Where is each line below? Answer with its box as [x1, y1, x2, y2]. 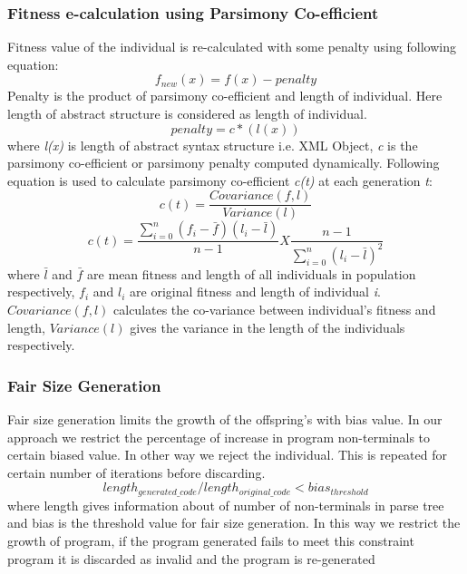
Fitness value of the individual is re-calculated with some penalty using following [7, 37, 456, 56]
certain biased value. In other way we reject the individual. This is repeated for [7, 445, 447, 464]
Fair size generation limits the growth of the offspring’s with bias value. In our [7, 410, 443, 428]
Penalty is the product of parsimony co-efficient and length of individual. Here [7, 86, 443, 105]
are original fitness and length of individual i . [130, 282, 381, 301]
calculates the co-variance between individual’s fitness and [113, 300, 436, 318]
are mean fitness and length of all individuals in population [87, 264, 416, 283]
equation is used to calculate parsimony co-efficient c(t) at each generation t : [7, 170, 433, 190]
